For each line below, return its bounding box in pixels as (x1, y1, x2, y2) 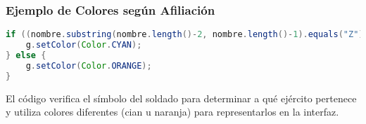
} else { (6, 50, 46, 60)
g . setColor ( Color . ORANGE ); (25, 60, 152, 71)
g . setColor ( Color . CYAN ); (25, 40, 142, 50)
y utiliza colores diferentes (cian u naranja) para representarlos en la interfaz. (6, 104, 339, 119)
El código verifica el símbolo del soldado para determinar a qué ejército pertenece (6, 90, 357, 105)
